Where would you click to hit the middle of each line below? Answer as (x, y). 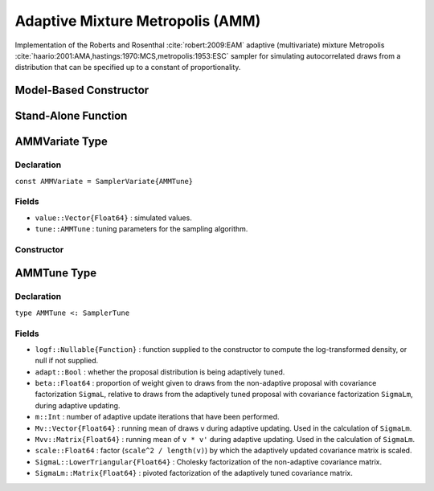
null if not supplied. (67, 361)
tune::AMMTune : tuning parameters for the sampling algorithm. (141, 229)
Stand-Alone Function (71, 116)
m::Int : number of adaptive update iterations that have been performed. (158, 417)
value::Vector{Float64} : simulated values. (113, 218)
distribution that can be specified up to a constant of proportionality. (128, 68)
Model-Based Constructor (82, 90)
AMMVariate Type (61, 142)
